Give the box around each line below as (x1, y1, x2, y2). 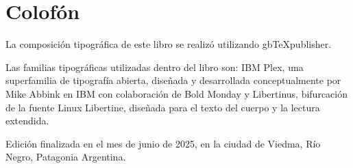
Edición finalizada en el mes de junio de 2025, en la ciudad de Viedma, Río (5, 136, 321, 150)
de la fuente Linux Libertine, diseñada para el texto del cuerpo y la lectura (5, 100, 320, 114)
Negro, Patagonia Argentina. (5, 150, 126, 164)
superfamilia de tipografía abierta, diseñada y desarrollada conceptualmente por (5, 73, 341, 87)
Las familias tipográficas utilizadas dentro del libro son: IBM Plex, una (5, 59, 304, 74)
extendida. (5, 113, 49, 128)
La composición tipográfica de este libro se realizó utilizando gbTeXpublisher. (5, 37, 332, 51)
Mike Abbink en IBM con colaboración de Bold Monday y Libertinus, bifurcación (5, 86, 348, 100)
